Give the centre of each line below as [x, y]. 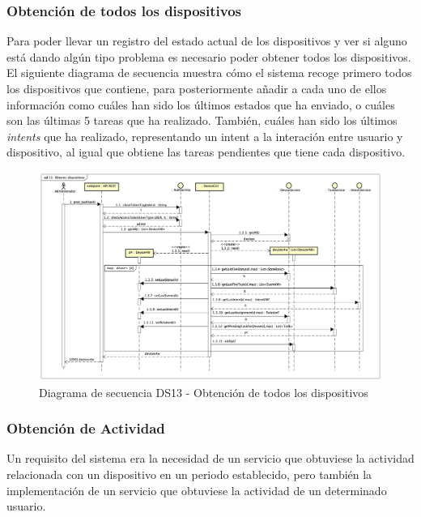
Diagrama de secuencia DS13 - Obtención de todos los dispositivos [204, 392]
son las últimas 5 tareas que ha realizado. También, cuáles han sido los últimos [202, 120]
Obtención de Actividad [86, 428]
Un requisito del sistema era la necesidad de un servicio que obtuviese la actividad [210, 458]
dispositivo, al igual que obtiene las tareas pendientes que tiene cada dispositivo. [206, 152]
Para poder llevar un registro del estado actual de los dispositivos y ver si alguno [207, 41]
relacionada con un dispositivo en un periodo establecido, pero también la [189, 474]
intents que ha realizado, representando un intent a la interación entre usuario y [205, 136]
